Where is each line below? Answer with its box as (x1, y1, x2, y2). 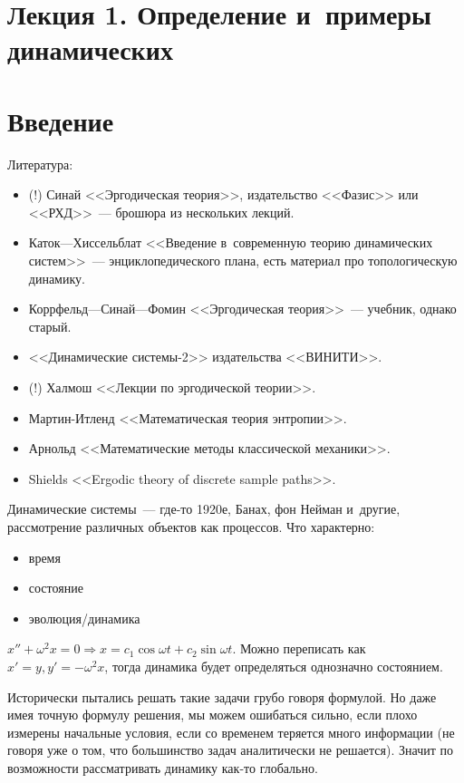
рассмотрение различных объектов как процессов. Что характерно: (7, 517, 375, 536)
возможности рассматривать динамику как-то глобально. (7, 758, 318, 777)
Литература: (7, 154, 73, 173)
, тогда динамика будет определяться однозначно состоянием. (104, 656, 443, 675)
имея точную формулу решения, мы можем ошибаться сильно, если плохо (7, 705, 418, 724)
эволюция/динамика (28, 608, 140, 627)
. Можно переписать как (232, 639, 366, 658)
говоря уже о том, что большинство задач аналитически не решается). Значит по (7, 740, 453, 759)
